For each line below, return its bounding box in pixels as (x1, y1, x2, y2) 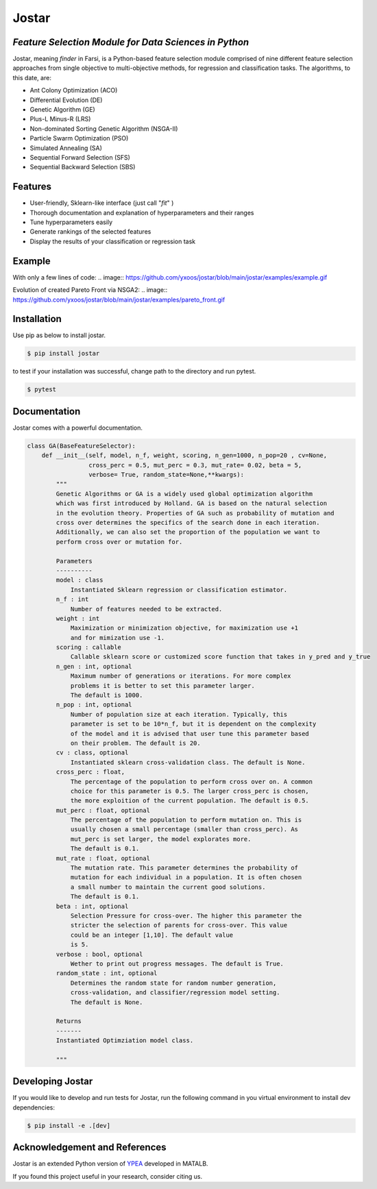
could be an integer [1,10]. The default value (70, 931, 234, 939)
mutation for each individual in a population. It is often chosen (70, 874, 302, 881)
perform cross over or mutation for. (56, 538, 183, 546)
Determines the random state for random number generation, (70, 979, 277, 987)
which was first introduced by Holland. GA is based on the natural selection (56, 500, 328, 507)
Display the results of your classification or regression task (29, 237, 195, 245)
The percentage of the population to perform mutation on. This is (70, 816, 302, 824)
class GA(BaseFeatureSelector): (27, 442, 136, 450)
